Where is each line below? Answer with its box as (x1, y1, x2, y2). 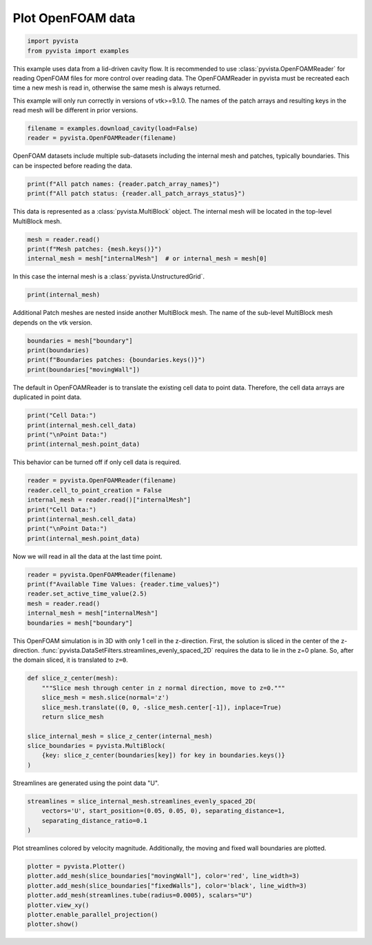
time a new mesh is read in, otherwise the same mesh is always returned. (12, 83, 221, 92)
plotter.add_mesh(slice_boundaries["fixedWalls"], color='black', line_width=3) (27, 882, 307, 889)
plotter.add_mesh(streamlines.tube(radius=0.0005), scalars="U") (27, 891, 253, 900)
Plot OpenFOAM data (12, 10, 136, 26)
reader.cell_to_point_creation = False (27, 486, 162, 494)
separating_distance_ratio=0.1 (41, 817, 147, 824)
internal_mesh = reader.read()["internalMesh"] (27, 496, 191, 504)
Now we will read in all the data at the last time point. (12, 552, 163, 560)
